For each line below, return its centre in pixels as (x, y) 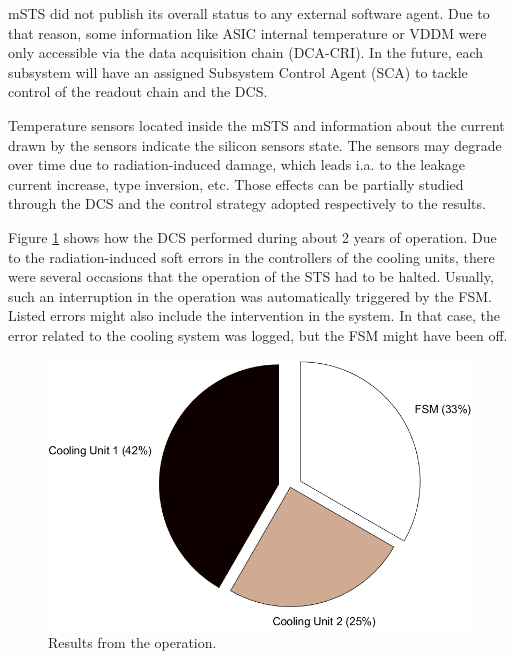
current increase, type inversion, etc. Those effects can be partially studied (236, 183)
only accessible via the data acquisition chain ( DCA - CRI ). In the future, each (246, 52)
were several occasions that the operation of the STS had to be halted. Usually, (251, 276)
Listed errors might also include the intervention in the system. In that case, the (254, 315)
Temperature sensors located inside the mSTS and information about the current (256, 124)
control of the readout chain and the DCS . (138, 91)
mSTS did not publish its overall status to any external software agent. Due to (249, 13)
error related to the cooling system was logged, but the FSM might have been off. (258, 334)
